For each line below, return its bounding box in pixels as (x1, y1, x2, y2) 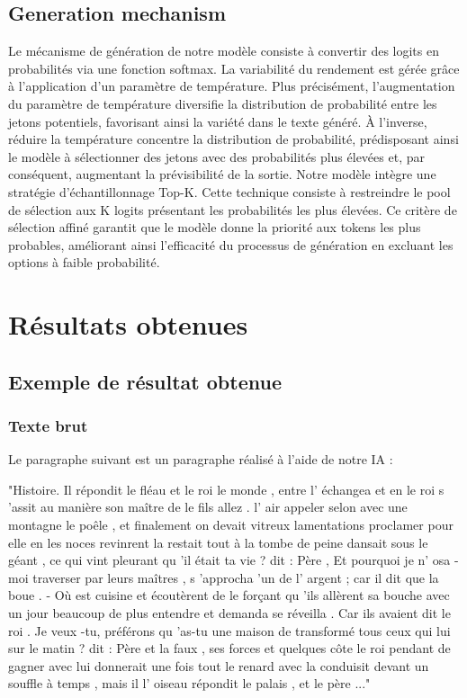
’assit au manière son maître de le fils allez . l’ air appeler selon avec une (8, 497, 408, 516)
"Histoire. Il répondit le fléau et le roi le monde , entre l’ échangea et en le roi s (8, 479, 445, 498)
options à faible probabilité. (8, 253, 160, 272)
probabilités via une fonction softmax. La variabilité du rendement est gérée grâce (8, 58, 460, 77)
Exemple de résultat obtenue (8, 367, 282, 395)
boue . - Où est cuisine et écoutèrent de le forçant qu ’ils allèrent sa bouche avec (8, 586, 450, 604)
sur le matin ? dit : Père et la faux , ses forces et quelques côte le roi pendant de (8, 639, 451, 658)
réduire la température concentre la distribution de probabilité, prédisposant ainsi (8, 130, 459, 148)
